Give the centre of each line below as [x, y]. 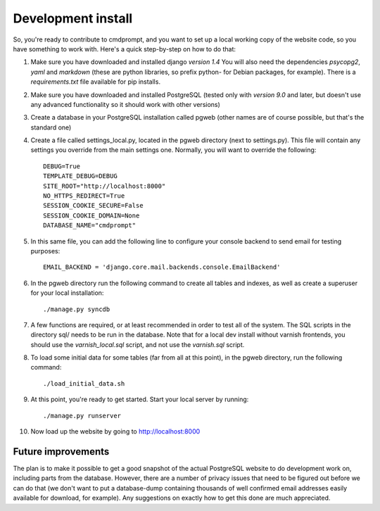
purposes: [45, 251]
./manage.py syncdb [77, 309]
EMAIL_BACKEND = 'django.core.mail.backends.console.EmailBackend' [162, 267]
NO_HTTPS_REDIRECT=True [84, 196]
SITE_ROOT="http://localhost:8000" [104, 186]
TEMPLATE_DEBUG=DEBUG [80, 176]
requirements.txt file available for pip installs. [96, 82]
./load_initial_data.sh [84, 383]
